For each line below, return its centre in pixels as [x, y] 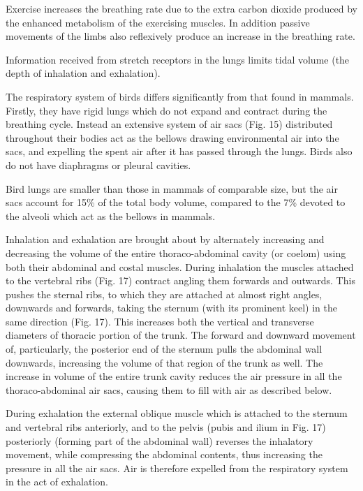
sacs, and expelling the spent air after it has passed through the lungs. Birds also [179, 151]
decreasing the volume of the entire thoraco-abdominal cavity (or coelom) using [176, 252]
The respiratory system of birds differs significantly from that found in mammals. [180, 96]
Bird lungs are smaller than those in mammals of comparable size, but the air [172, 188]
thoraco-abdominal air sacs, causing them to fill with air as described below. [169, 389]
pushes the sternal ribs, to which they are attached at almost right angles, [164, 294]
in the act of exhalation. [57, 482]
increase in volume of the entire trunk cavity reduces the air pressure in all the [174, 376]
